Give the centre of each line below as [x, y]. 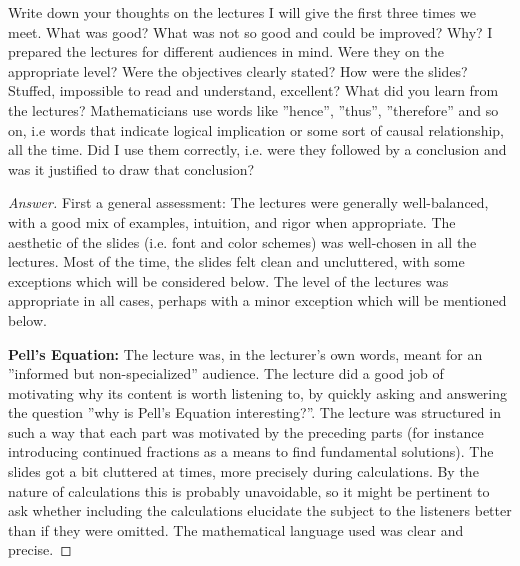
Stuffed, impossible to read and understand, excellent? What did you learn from [253, 90]
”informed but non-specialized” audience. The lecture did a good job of [226, 373]
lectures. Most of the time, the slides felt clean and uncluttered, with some [236, 261]
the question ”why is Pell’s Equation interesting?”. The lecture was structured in [254, 412]
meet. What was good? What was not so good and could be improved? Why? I [250, 31]
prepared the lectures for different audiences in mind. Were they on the [226, 51]
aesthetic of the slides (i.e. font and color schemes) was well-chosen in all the [242, 241]
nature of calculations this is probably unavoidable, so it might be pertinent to [249, 490]
